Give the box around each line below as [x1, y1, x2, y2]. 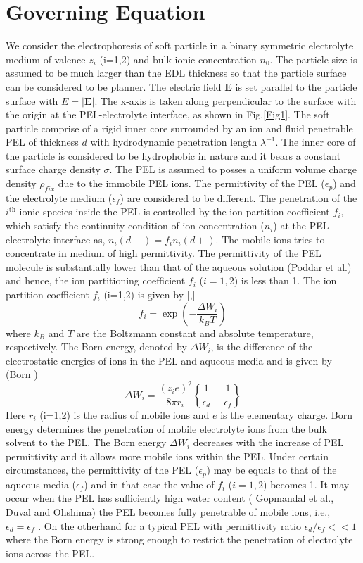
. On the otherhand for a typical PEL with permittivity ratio [38, 518, 301, 533]
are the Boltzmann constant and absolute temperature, [76, 325, 314, 340]
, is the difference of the [210, 339, 313, 354]
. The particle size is [269, 51, 357, 66]
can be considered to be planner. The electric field [6, 79, 222, 94]
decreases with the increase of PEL [193, 435, 344, 450]
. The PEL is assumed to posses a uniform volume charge [109, 162, 357, 177]
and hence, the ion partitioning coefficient [6, 273, 186, 288]
